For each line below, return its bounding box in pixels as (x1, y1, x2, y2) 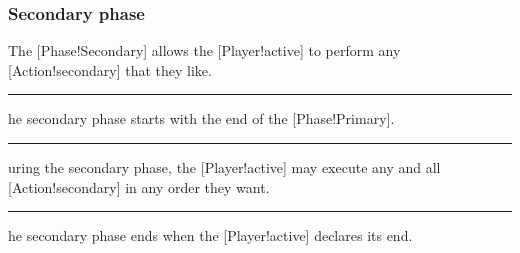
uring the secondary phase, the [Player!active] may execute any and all (8, 157, 441, 177)
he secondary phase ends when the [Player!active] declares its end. (8, 225, 413, 246)
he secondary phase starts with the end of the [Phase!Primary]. (8, 108, 395, 129)
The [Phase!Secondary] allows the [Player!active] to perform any (8, 40, 401, 61)
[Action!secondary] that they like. (8, 59, 212, 80)
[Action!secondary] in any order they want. (8, 176, 270, 197)
